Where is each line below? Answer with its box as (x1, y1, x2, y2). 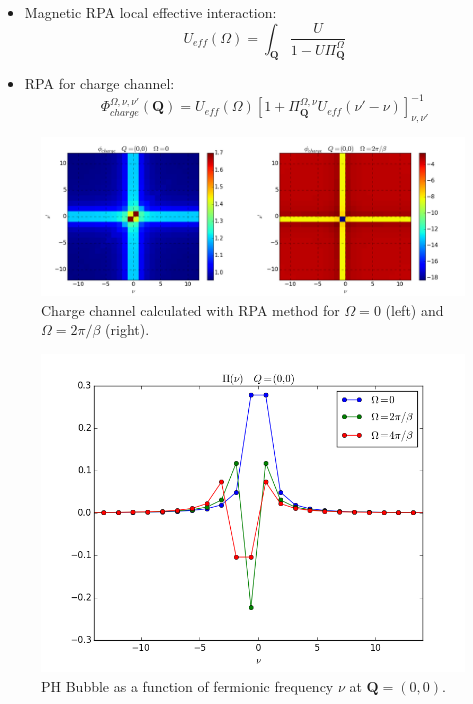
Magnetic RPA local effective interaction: (24, 2, 277, 22)
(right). (105, 319, 150, 340)
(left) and (385, 299, 444, 320)
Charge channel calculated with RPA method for (41, 299, 340, 320)
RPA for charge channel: (24, 73, 175, 94)
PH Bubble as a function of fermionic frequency (41, 675, 334, 696)
